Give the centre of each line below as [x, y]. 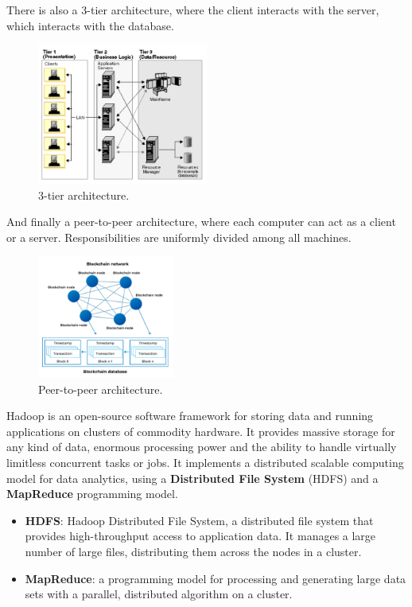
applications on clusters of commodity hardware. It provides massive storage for [201, 431]
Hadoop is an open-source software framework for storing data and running [190, 416]
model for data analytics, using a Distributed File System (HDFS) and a [192, 478]
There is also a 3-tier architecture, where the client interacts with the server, [193, 10]
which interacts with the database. [90, 25]
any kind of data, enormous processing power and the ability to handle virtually [202, 447]
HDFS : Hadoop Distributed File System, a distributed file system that [199, 520]
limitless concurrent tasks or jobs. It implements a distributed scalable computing [205, 463]
